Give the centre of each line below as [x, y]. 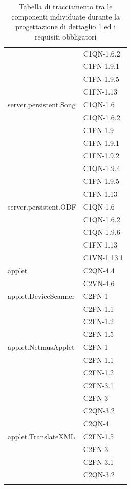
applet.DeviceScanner [41, 296]
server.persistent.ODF [42, 206]
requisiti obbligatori [65, 36]
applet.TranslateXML [41, 436]
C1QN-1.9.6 [102, 232]
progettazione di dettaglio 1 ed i [66, 26]
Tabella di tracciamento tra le [65, 6]
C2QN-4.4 [99, 270]
